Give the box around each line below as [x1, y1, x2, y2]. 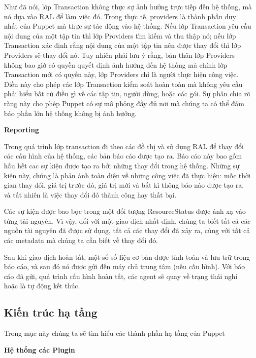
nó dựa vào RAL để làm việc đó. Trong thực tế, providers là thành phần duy [4, 11, 236, 21]
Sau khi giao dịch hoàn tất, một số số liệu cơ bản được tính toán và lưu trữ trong [4, 251, 250, 262]
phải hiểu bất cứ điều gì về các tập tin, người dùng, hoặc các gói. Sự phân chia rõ [4, 88, 251, 99]
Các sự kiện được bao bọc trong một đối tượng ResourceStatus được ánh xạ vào [4, 206, 246, 216]
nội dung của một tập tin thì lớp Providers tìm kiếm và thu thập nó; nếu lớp [4, 30, 236, 40]
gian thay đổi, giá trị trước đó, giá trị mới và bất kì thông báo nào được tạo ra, [4, 180, 244, 190]
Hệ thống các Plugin [4, 344, 75, 355]
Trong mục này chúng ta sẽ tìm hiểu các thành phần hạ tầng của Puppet [4, 328, 225, 338]
